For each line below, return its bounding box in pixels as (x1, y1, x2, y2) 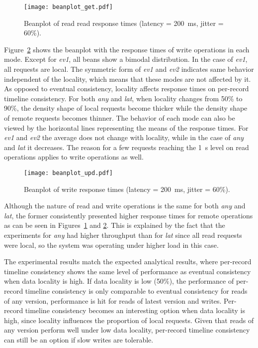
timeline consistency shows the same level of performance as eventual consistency (4, 266, 251, 276)
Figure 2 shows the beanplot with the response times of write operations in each (4, 44, 250, 54)
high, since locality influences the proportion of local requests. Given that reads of (4, 315, 254, 325)
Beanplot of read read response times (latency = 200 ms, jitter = (24, 17, 224, 28)
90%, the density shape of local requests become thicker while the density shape (4, 103, 248, 113)
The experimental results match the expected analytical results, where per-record (4, 256, 252, 267)
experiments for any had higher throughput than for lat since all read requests (4, 230, 242, 240)
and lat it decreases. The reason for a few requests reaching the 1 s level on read (4, 142, 249, 152)
